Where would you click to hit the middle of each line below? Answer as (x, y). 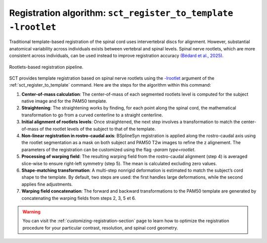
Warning (31, 212)
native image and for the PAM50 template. (64, 101)
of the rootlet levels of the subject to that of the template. (98, 129)
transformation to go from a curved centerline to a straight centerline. (92, 115)
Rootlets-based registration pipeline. (46, 67)
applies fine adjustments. (47, 184)
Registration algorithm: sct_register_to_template (121, 13)
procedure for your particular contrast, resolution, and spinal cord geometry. (100, 228)
